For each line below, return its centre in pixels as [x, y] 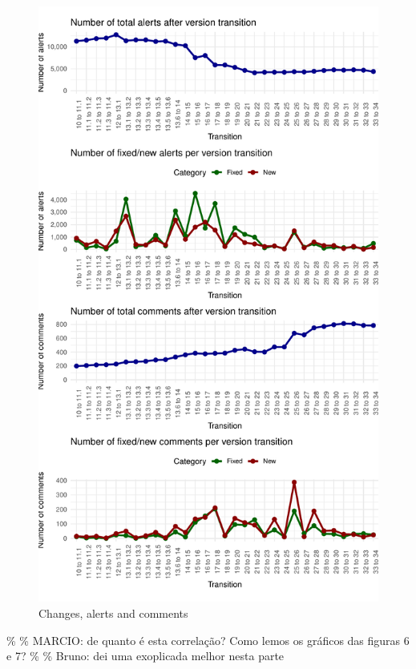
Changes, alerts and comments [113, 613]
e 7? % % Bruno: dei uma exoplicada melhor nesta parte [145, 656]
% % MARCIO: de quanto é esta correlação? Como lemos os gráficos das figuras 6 [208, 640]
